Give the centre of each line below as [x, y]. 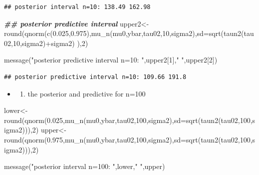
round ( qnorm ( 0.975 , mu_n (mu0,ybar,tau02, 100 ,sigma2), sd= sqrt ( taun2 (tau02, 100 [127, 139]
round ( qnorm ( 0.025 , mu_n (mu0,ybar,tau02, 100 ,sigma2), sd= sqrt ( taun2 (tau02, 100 [127, 120]
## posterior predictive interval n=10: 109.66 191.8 [95, 77]
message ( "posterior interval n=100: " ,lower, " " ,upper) [85, 166]
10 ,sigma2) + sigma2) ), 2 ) [50, 43]
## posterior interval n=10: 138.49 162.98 [77, 7]
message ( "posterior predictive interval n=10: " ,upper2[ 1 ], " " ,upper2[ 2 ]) [111, 60]
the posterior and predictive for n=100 [87, 93]
